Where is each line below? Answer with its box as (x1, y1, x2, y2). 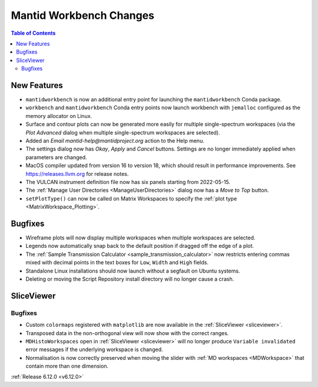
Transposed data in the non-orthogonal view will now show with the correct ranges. (25, 329, 229, 336)
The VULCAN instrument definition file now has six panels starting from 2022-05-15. (25, 178, 231, 185)
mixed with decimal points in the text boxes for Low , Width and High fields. (25, 259, 209, 266)
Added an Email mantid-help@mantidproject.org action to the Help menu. (25, 137, 204, 144)
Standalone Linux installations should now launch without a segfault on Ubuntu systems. (25, 267, 240, 274)
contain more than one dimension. (25, 363, 109, 370)
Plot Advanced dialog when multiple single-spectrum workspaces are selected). (25, 129, 220, 136)
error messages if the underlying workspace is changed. (25, 346, 163, 353)
